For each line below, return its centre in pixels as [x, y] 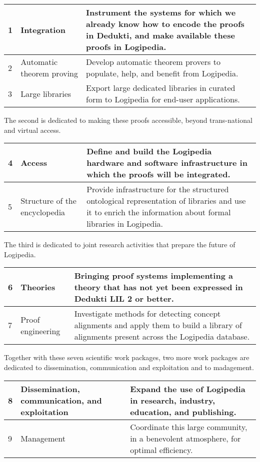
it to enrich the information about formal [159, 212]
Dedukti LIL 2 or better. [124, 299]
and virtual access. [32, 130]
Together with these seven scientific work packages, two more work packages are [127, 357]
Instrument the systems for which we [161, 12]
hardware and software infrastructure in [167, 163]
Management [43, 438]
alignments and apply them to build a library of [158, 325]
